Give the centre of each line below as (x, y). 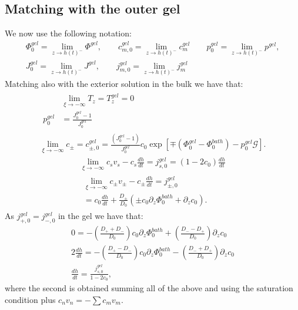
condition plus (30, 299)
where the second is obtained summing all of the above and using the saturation (149, 288)
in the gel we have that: (101, 216)
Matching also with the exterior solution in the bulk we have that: (124, 83)
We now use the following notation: (68, 33)
